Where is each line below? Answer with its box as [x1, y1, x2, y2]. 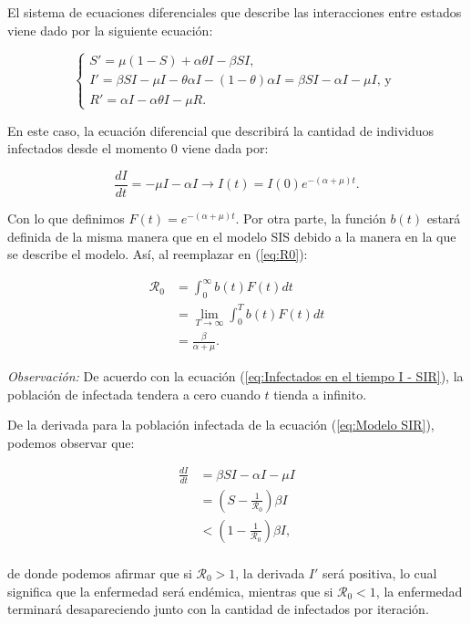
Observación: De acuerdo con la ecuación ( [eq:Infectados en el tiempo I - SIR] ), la [7, 367, 464, 386]
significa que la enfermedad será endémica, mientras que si [7, 581, 333, 600]
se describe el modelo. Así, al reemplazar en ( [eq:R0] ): [7, 244, 308, 264]
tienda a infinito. [273, 384, 367, 403]
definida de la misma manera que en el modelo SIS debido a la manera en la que [7, 226, 456, 245]
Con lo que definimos [7, 209, 125, 228]
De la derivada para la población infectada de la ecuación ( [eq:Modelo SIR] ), [7, 415, 435, 434]
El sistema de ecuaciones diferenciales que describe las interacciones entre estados [7, 3, 462, 21]
